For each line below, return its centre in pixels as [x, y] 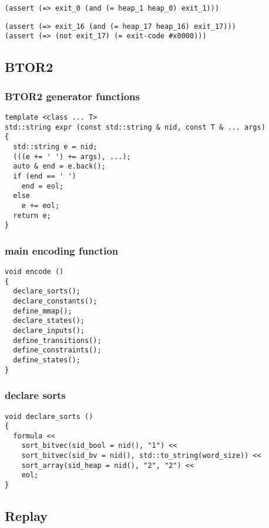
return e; [32, 215]
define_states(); [47, 360]
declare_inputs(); [49, 331]
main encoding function [62, 250]
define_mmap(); [43, 311]
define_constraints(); [57, 350]
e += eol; [41, 205]
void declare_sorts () [49, 416]
